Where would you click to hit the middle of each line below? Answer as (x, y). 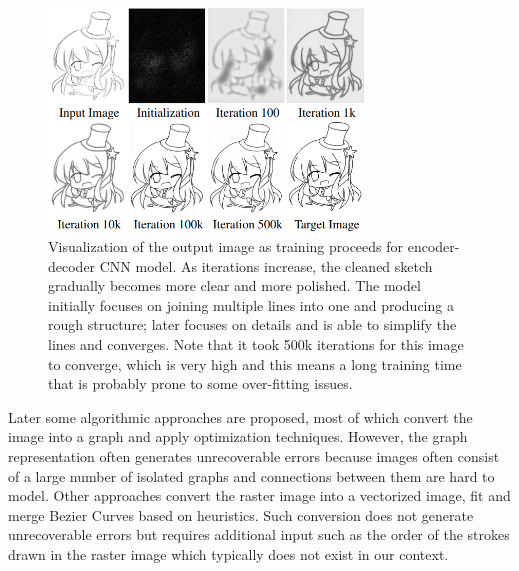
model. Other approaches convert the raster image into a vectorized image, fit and (259, 495)
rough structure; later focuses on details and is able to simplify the (252, 324)
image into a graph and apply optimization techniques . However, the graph (238, 436)
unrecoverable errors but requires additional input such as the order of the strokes (259, 534)
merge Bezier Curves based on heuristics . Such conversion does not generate (241, 514)
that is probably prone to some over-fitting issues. (200, 383)
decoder (72, 265)
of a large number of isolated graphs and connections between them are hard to (251, 475)
